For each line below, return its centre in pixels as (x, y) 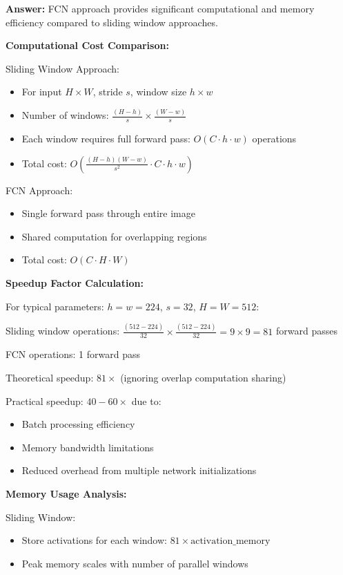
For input (42, 92)
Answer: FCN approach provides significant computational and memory (160, 8)
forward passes (307, 331)
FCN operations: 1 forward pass (73, 354)
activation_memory (231, 541)
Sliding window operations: (63, 331)
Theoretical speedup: (50, 377)
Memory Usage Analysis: (66, 493)
